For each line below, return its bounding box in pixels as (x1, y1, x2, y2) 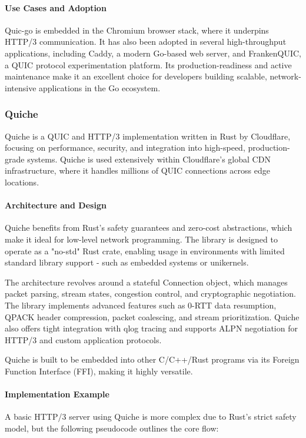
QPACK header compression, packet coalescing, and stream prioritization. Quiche (5, 310, 300, 323)
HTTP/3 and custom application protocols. (5, 333, 162, 346)
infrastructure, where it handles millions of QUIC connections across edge (5, 164, 270, 177)
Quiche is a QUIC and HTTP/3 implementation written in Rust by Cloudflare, (5, 130, 291, 142)
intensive (5, 81, 36, 94)
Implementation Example (5, 388, 109, 400)
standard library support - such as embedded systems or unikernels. (5, 256, 249, 268)
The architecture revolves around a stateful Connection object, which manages (5, 276, 288, 288)
